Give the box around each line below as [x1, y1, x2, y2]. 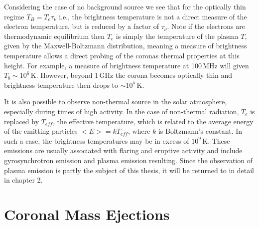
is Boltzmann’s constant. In [158, 126, 242, 136]
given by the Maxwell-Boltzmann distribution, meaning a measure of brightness [4, 40, 247, 51]
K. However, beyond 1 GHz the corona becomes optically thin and [30, 70, 233, 80]
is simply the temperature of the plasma [116, 30, 239, 41]
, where [128, 126, 150, 136]
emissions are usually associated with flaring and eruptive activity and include [4, 145, 243, 156]
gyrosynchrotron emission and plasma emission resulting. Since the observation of [4, 155, 253, 165]
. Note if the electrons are [167, 21, 245, 31]
